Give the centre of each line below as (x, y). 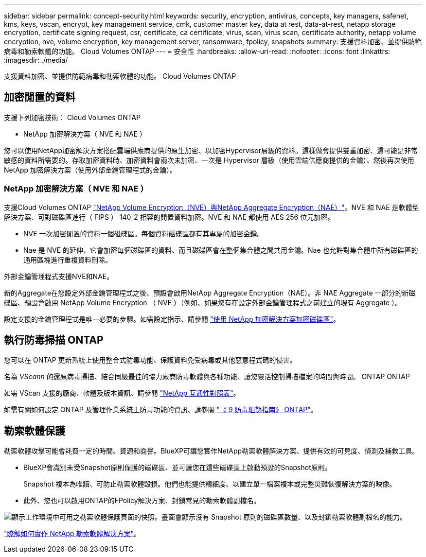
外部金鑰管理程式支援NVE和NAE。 (59, 276)
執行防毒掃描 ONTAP (54, 340)
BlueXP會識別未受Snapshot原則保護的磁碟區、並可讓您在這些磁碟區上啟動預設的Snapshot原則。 (177, 468)
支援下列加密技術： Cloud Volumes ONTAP (72, 117)
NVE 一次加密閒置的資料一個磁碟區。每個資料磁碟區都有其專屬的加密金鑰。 (144, 233)
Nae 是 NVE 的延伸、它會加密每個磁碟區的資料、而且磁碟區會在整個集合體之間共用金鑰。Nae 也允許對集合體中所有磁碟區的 (221, 250)
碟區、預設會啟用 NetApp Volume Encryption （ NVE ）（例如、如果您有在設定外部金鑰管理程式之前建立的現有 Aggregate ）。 (203, 302)
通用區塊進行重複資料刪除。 (68, 260)
